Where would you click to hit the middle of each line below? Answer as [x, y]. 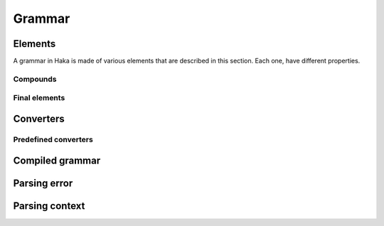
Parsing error [43, 183]
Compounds [35, 79]
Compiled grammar [57, 160]
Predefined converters [53, 139]
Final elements [39, 98]
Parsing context [49, 206]
